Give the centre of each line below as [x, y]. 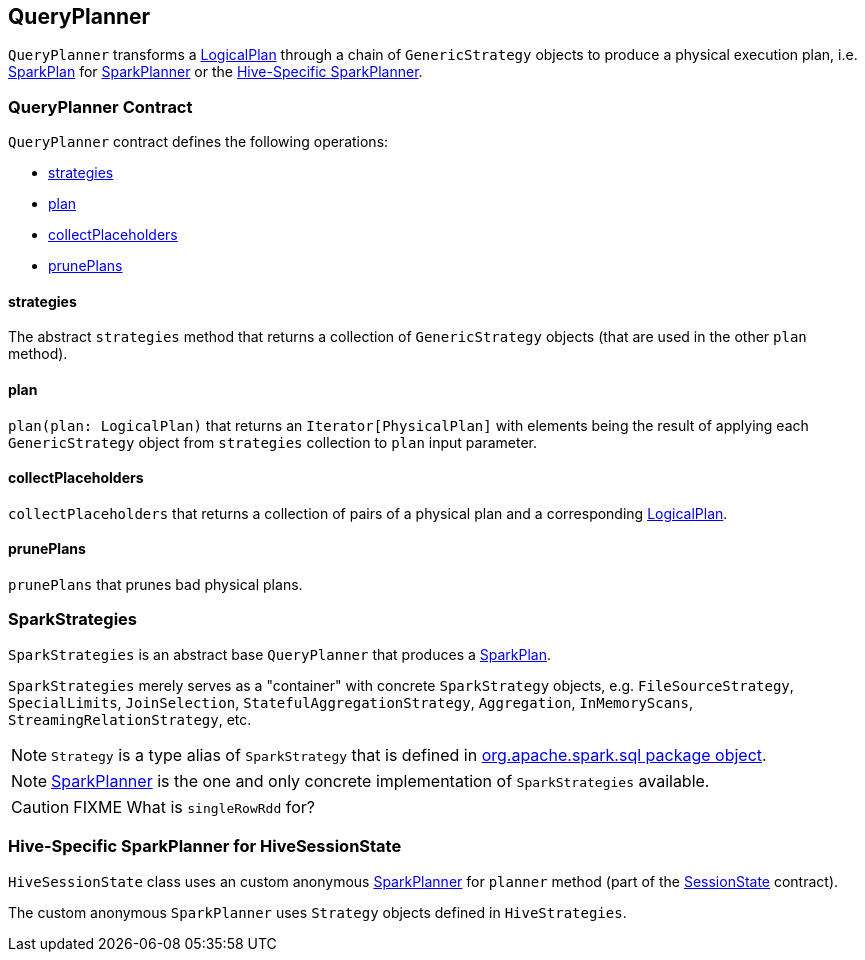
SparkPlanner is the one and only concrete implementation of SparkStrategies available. [380, 780]
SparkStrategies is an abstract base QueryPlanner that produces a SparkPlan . [280, 654]
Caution [40, 806]
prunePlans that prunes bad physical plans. [155, 585]
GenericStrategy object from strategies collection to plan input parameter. [273, 442]
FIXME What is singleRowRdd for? [194, 806]
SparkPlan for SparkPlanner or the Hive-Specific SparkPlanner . [215, 72]
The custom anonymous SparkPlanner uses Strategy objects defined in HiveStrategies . [317, 912]
